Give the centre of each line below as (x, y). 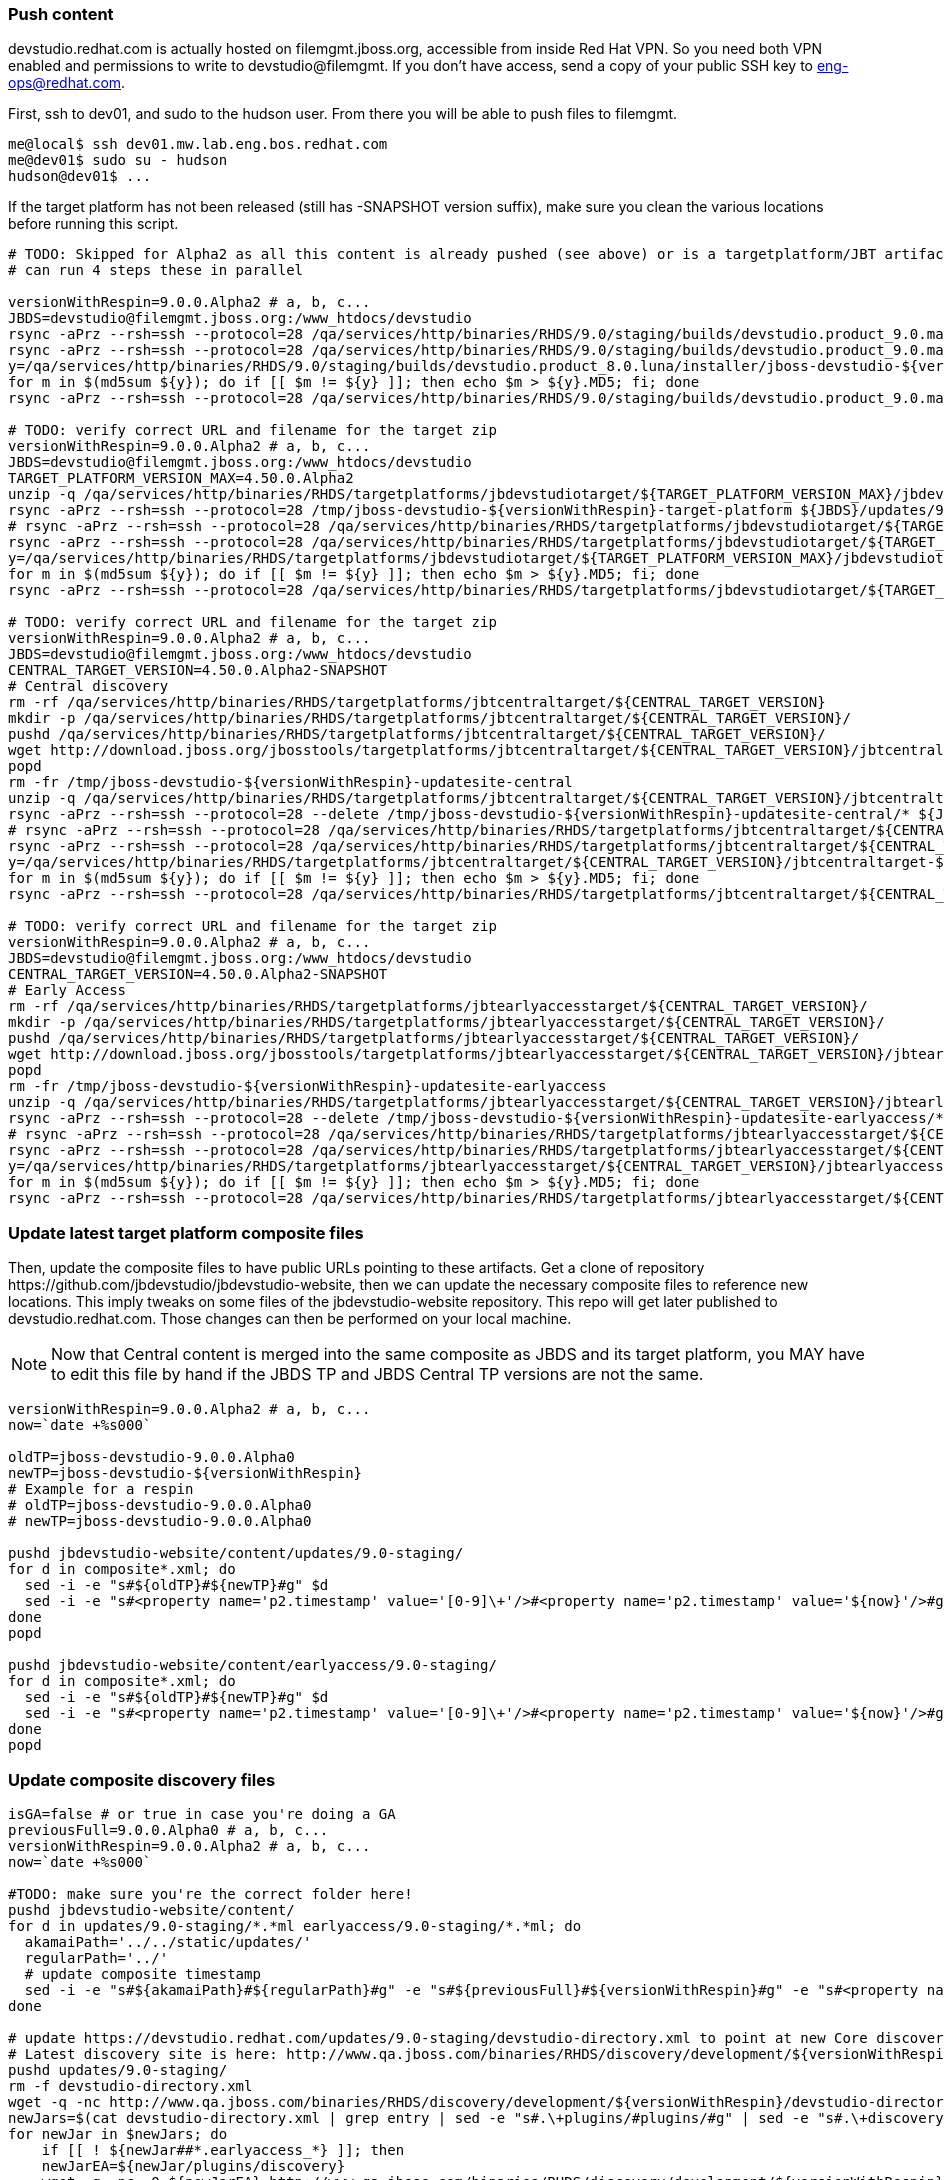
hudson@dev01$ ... (80, 176)
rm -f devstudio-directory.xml (130, 2085)
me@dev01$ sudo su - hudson (118, 160)
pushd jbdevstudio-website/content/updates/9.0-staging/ (236, 1553)
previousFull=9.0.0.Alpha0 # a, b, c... (168, 1829)
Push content (61, 14)
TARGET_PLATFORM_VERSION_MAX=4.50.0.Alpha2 (181, 478)
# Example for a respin (101, 1489)
